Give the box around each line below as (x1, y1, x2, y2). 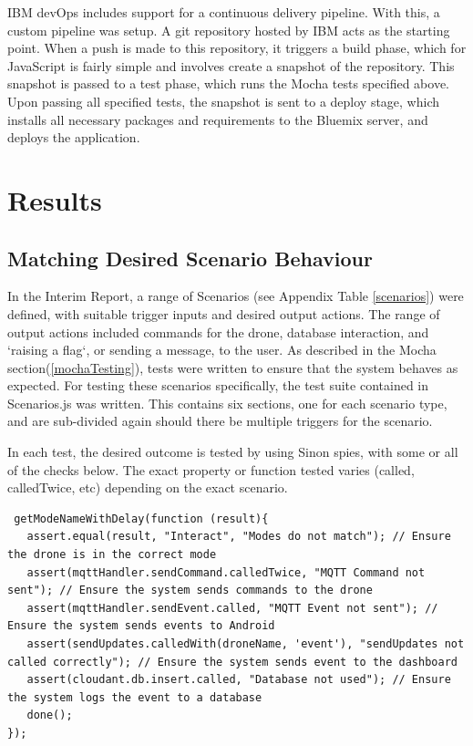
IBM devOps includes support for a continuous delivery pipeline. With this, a (7, 3, 440, 21)
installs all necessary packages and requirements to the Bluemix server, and (7, 109, 428, 129)
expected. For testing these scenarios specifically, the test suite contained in (7, 376, 428, 395)
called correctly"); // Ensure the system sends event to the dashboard (7, 655, 458, 668)
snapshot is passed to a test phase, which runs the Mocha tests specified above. (7, 74, 450, 93)
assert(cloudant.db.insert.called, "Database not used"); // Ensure (26, 673, 451, 687)
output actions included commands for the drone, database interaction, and (7, 322, 429, 341)
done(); (26, 709, 73, 722)
